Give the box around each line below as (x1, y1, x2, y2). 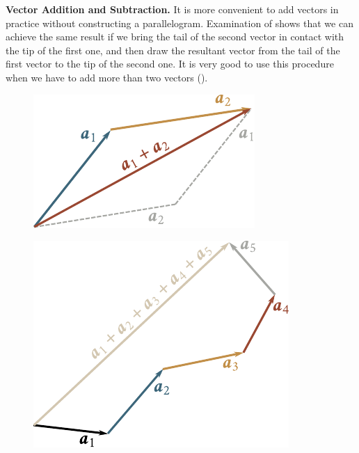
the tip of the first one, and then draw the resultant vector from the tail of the (6, 42, 340, 57)
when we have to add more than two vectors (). (6, 70, 208, 84)
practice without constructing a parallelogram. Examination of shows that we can (6, 15, 353, 30)
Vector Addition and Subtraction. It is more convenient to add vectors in (6, 2, 339, 16)
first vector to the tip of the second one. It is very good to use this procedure (6, 56, 334, 71)
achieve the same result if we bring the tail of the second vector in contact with (6, 29, 344, 44)
